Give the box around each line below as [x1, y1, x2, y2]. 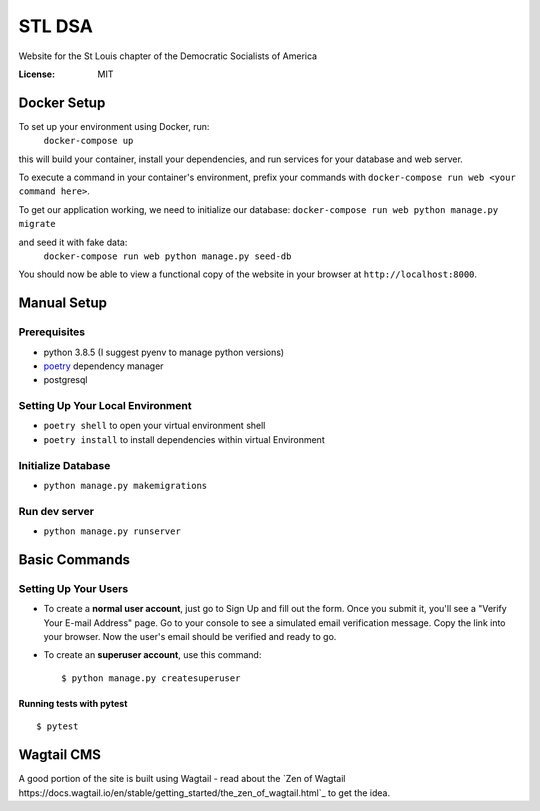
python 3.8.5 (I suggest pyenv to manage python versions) [43, 346, 285, 358]
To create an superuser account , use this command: [43, 649, 262, 661]
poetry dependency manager [43, 360, 164, 372]
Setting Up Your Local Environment [18, 399, 192, 413]
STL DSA [18, 15, 94, 37]
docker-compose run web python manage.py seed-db [43, 250, 292, 262]
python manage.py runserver [43, 526, 182, 537]
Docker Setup [18, 94, 106, 111]
